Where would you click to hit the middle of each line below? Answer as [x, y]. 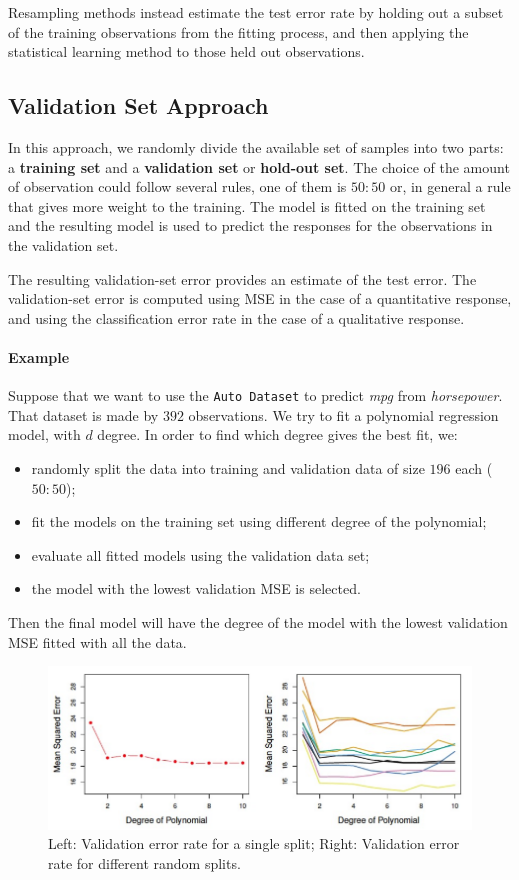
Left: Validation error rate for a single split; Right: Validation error [254, 843]
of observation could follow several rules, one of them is [177, 186]
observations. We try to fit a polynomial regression [343, 414]
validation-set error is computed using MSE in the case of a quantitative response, [260, 298]
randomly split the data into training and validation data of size [228, 467]
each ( [474, 467]
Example [39, 356]
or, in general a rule [450, 186]
